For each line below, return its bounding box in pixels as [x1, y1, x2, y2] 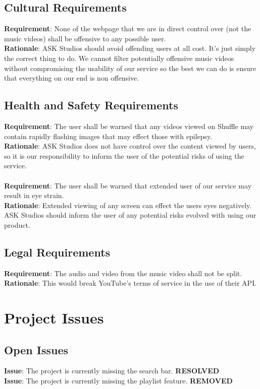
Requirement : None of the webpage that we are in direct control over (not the [4, 23, 251, 34]
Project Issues [4, 307, 104, 328]
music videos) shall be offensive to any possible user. [4, 33, 166, 43]
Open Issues [4, 342, 69, 357]
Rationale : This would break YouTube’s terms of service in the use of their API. [4, 278, 257, 288]
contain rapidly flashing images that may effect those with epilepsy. [4, 131, 213, 141]
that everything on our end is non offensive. [4, 73, 139, 83]
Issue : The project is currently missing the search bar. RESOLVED [4, 365, 220, 376]
